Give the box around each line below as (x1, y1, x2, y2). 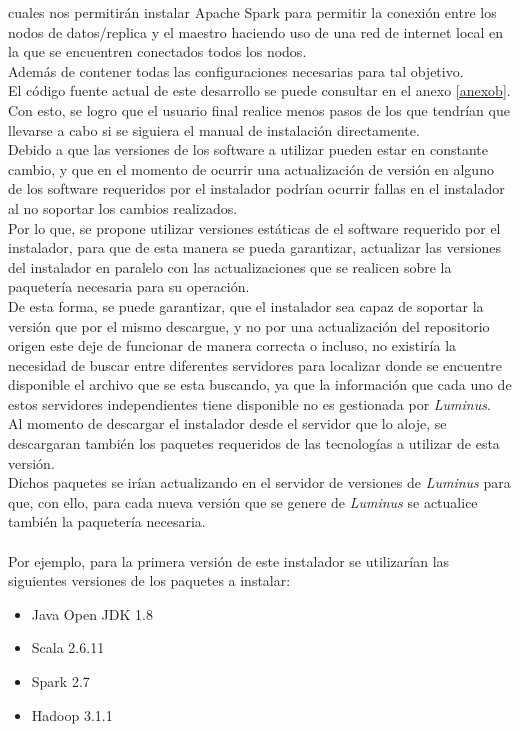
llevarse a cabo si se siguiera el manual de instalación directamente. (8, 119, 420, 140)
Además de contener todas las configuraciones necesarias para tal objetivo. (8, 60, 464, 81)
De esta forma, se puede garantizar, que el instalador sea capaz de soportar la (8, 295, 484, 316)
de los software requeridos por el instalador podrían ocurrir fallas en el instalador (8, 178, 505, 199)
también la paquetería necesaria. (8, 511, 206, 532)
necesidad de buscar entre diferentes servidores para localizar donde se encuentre (8, 354, 502, 375)
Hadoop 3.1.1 (31, 704, 113, 725)
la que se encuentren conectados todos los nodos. (8, 41, 307, 62)
